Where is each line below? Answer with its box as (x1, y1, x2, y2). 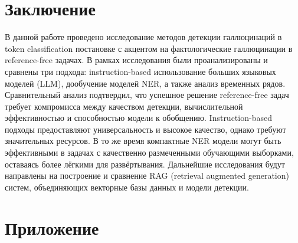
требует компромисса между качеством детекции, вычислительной (5, 100, 243, 112)
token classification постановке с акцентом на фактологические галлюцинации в (5, 42, 293, 54)
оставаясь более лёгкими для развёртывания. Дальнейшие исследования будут (5, 157, 285, 170)
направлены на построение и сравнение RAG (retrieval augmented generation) (5, 169, 289, 182)
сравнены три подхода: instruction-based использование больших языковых (5, 65, 276, 77)
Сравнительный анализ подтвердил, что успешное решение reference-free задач (5, 88, 289, 101)
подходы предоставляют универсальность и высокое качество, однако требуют (5, 123, 286, 135)
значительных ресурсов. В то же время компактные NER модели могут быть (5, 134, 281, 147)
